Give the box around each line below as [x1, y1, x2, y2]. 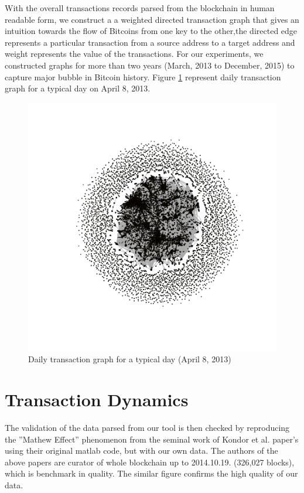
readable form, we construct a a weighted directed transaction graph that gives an [5, 13, 299, 25]
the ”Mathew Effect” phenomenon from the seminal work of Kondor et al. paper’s [5, 433, 299, 445]
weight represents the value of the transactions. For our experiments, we [5, 47, 264, 60]
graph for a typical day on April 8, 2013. [5, 82, 151, 94]
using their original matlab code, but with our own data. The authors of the [5, 444, 278, 457]
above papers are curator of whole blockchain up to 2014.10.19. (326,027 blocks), [5, 455, 295, 468]
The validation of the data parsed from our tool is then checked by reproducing [5, 421, 290, 434]
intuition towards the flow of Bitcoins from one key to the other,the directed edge [5, 25, 298, 37]
